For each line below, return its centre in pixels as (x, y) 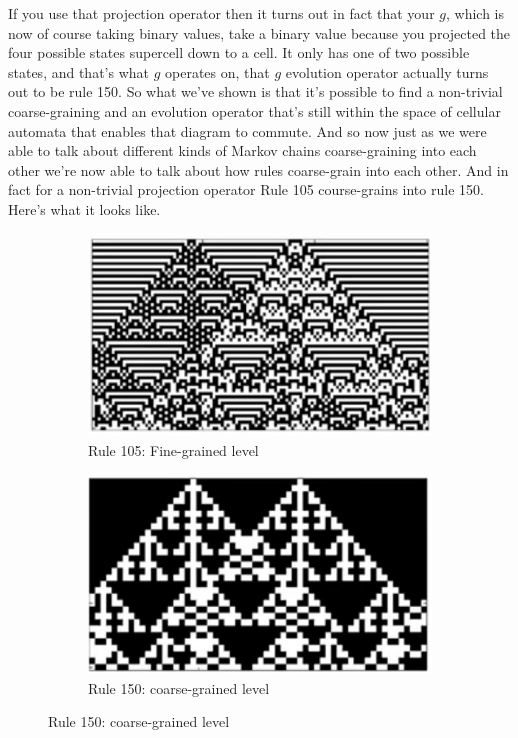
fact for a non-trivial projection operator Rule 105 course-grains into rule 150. (246, 189)
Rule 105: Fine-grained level (173, 449)
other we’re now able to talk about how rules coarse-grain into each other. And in (258, 169)
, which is (475, 13)
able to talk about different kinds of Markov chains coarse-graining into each (242, 150)
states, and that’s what (79, 71)
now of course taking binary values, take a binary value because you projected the (259, 32)
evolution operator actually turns (387, 71)
